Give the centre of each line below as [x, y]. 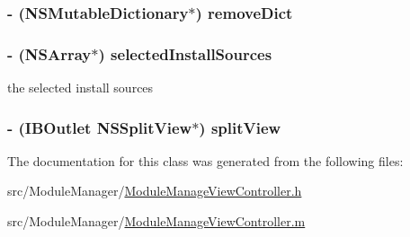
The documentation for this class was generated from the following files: [205, 160]
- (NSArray [49, 53]
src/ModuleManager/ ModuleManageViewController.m [156, 221]
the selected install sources [80, 88]
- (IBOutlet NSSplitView [100, 127]
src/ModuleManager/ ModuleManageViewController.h [155, 191]
